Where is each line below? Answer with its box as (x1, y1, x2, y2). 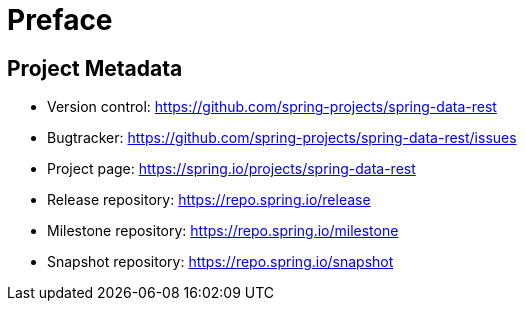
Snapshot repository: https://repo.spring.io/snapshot (47, 253, 394, 271)
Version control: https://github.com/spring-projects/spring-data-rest (47, 98, 497, 116)
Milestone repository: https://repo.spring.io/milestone (47, 222, 399, 240)
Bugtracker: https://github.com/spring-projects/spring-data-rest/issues (47, 129, 517, 147)
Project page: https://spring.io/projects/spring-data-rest (47, 160, 416, 178)
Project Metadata (7, 55, 183, 81)
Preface (7, 3, 113, 37)
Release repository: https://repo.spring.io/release (47, 191, 371, 209)
